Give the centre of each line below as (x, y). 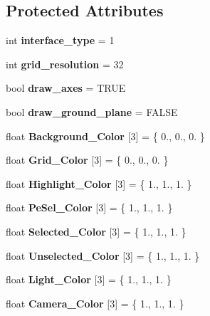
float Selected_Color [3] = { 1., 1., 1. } (96, 231)
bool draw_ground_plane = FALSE (92, 111)
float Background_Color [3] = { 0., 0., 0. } (105, 136)
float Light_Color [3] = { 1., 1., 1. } (89, 279)
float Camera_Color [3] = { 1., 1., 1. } (95, 303)
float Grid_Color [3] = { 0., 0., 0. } (87, 160)
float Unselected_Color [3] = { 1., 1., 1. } (103, 255)
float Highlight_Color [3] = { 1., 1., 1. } (99, 183)
